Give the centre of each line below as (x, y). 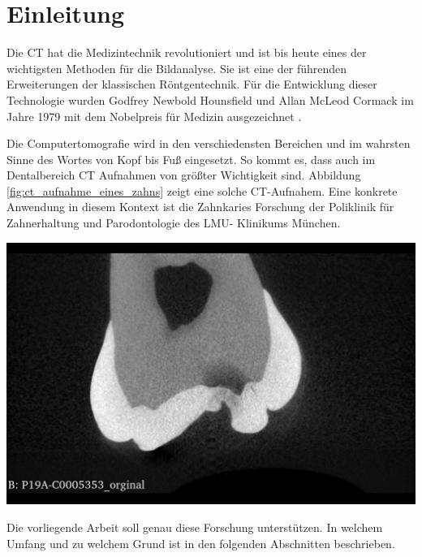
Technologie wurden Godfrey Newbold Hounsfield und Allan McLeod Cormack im (210, 99)
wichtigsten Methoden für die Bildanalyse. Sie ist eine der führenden (177, 68)
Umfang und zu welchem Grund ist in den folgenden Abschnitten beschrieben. (201, 543)
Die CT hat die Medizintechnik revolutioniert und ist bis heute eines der (187, 52)
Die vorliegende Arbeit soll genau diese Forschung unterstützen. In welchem (195, 527)
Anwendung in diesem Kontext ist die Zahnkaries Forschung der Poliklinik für (200, 207)
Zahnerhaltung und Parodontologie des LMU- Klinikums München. (174, 223)
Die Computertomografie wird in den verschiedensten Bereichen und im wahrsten (209, 143)
